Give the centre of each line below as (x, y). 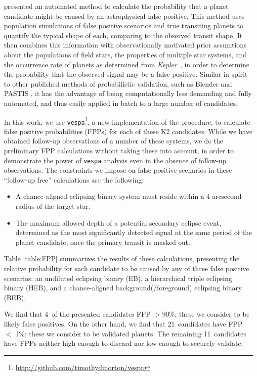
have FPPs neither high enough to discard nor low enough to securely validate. (124, 343)
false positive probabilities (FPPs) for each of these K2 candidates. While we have (128, 131)
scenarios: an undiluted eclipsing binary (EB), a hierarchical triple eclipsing (118, 278)
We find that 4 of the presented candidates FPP (77, 314)
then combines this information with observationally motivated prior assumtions (125, 45)
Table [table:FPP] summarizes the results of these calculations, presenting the (122, 258)
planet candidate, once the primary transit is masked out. (103, 242)
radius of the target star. (53, 206)
